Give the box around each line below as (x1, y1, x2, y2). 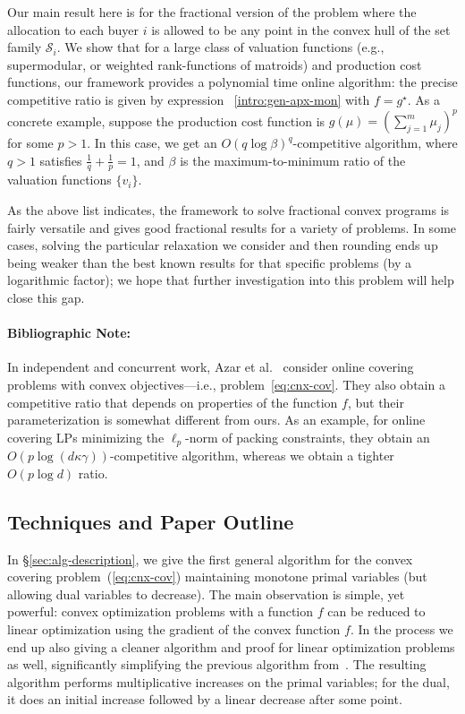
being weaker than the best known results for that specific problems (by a (7, 253, 412, 271)
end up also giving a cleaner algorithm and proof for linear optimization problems (7, 637, 455, 656)
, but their (347, 392, 404, 411)
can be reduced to (327, 602, 426, 621)
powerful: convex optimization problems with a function (7, 602, 314, 621)
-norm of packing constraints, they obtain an (185, 427, 430, 446)
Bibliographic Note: (7, 323, 131, 342)
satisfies (39, 151, 82, 169)
